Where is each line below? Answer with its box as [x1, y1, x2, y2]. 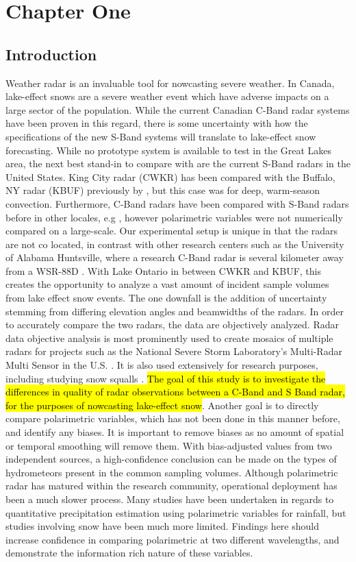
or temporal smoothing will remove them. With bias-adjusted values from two [5, 438, 332, 452]
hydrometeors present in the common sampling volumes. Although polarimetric [5, 465, 338, 479]
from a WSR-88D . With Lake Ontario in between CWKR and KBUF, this [5, 263, 321, 278]
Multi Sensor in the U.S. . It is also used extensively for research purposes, [5, 358, 318, 372]
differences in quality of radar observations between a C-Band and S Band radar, [5, 384, 345, 399]
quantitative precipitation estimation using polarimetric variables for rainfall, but [5, 505, 346, 520]
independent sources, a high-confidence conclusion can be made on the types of [5, 452, 337, 466]
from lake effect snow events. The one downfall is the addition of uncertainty [5, 291, 327, 305]
